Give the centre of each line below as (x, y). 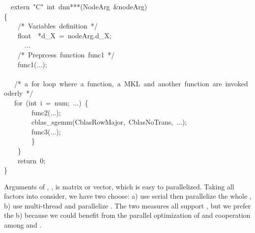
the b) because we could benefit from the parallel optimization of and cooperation (127, 215)
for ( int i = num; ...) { (51, 102)
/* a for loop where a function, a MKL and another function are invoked (131, 83)
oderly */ (19, 93)
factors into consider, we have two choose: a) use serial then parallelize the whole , (128, 196)
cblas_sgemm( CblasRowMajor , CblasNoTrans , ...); (109, 122)
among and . (23, 225)
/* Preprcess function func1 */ (66, 54)
